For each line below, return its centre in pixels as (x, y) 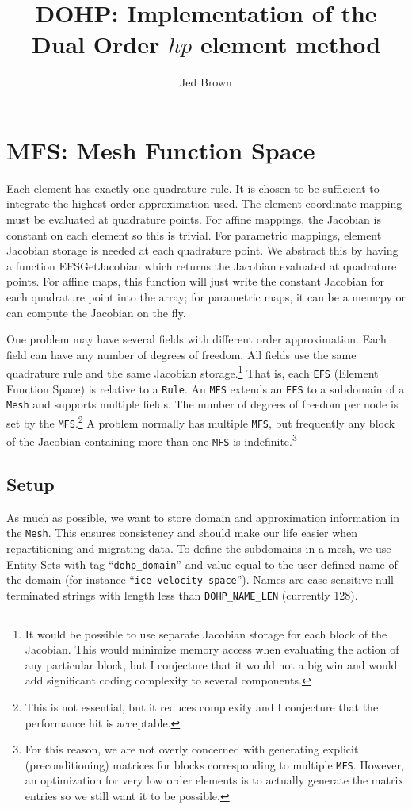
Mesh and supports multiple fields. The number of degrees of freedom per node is (202, 404)
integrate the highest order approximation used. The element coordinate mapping (204, 203)
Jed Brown (206, 82)
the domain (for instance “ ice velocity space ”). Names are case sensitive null (200, 579)
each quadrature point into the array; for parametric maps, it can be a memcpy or (206, 297)
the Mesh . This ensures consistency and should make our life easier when (182, 533)
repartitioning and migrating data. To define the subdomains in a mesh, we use (199, 548)
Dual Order (95, 44)
